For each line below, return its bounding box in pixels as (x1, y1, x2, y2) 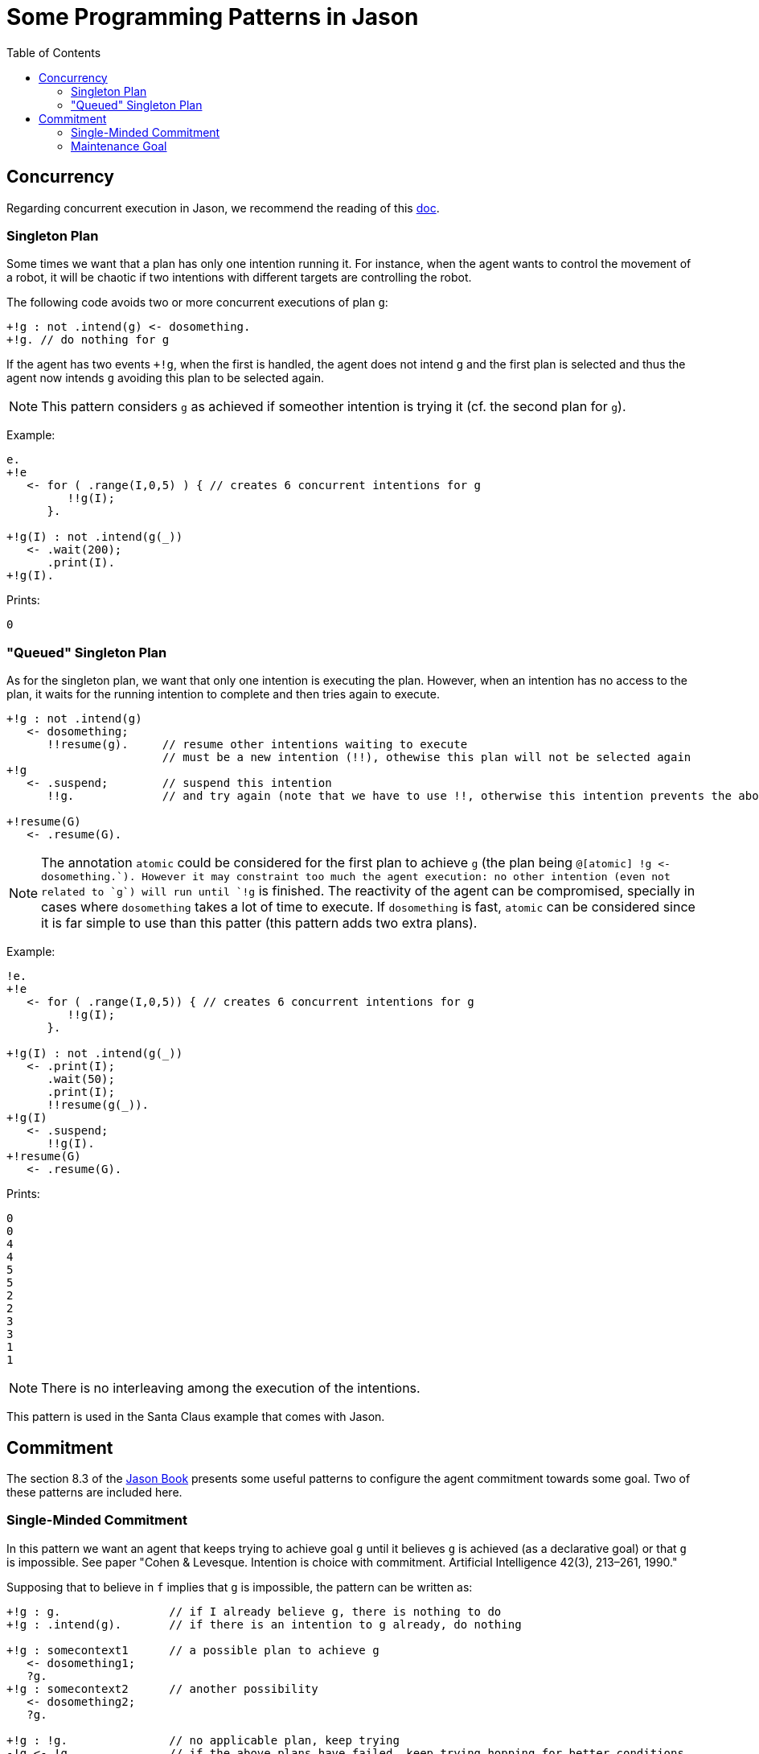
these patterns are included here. (6, 1484, 183, 1499)
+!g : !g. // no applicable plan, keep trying (6, 1733, 400, 1747)
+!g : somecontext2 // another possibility (6, 1682, 318, 1695)
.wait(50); (47, 1073, 115, 1086)
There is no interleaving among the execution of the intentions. (41, 1380, 421, 1397)
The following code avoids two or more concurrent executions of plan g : (6, 295, 388, 310)
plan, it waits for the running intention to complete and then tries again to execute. (6, 687, 440, 702)
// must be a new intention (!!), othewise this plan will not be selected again (162, 751, 691, 764)
